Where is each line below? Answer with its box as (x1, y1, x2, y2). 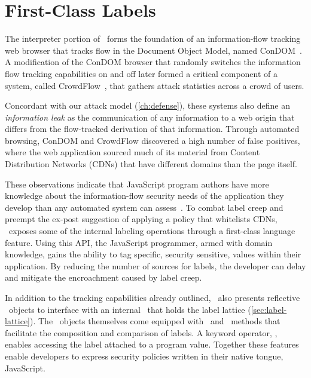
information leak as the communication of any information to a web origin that (5, 110, 295, 123)
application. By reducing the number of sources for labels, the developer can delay (5, 259, 306, 272)
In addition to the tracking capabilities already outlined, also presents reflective (5, 291, 300, 303)
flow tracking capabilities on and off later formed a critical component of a (5, 67, 278, 79)
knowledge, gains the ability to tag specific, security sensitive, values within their (5, 248, 301, 260)
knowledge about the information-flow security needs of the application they (5, 189, 284, 202)
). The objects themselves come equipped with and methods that (30, 315, 280, 327)
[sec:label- (251, 303, 287, 315)
